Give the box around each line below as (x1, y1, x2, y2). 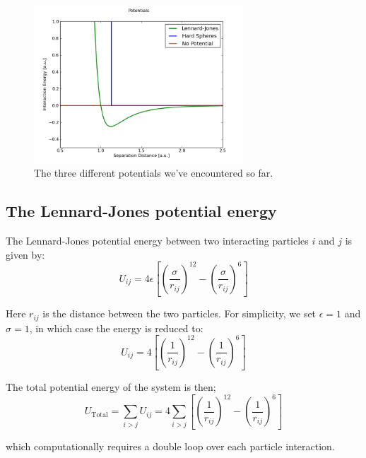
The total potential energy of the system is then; (6, 380, 216, 394)
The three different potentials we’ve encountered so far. (34, 165, 273, 180)
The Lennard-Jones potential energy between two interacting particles (6, 233, 309, 247)
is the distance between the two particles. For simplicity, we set (42, 306, 317, 321)
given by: (6, 247, 45, 262)
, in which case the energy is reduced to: (29, 320, 203, 335)
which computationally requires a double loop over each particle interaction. (6, 438, 335, 453)
